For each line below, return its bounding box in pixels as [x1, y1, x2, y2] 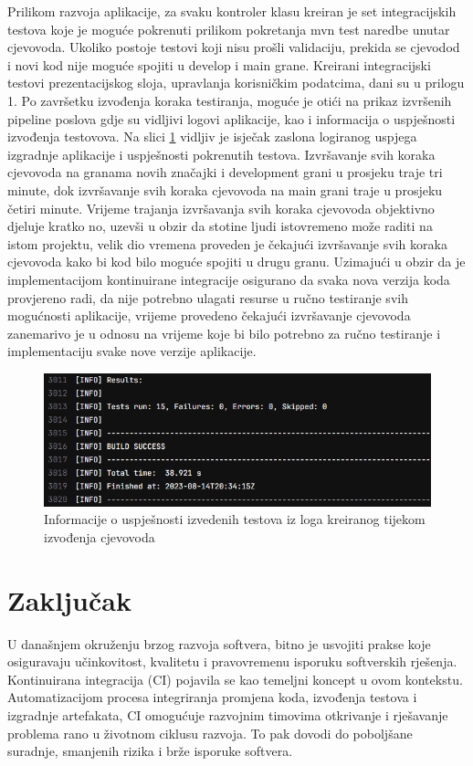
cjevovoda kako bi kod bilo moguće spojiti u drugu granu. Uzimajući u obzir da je [7, 252, 466, 271]
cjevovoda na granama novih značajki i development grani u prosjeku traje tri [7, 163, 443, 182]
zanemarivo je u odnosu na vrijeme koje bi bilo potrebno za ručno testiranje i [7, 323, 441, 342]
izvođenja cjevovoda [44, 527, 155, 546]
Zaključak [7, 581, 131, 618]
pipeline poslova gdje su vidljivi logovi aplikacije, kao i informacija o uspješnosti [7, 109, 456, 128]
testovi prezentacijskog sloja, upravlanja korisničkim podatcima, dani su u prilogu [7, 73, 465, 92]
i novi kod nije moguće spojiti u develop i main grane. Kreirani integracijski [7, 55, 431, 74]
